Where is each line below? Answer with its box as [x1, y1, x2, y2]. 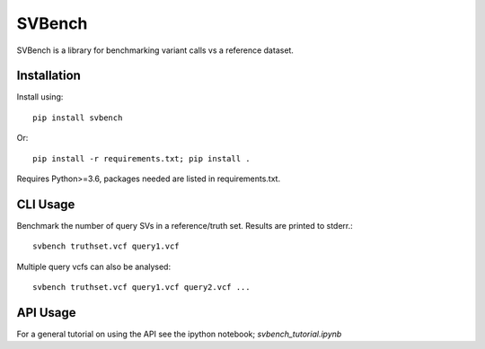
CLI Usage [16, 196, 75, 212]
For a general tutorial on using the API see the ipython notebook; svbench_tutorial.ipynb [16, 328, 342, 339]
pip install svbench [32, 112, 123, 123]
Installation [16, 68, 81, 83]
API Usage [16, 305, 76, 320]
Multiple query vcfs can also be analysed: [16, 261, 171, 272]
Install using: [16, 92, 64, 102]
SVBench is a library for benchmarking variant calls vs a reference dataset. [16, 45, 294, 56]
